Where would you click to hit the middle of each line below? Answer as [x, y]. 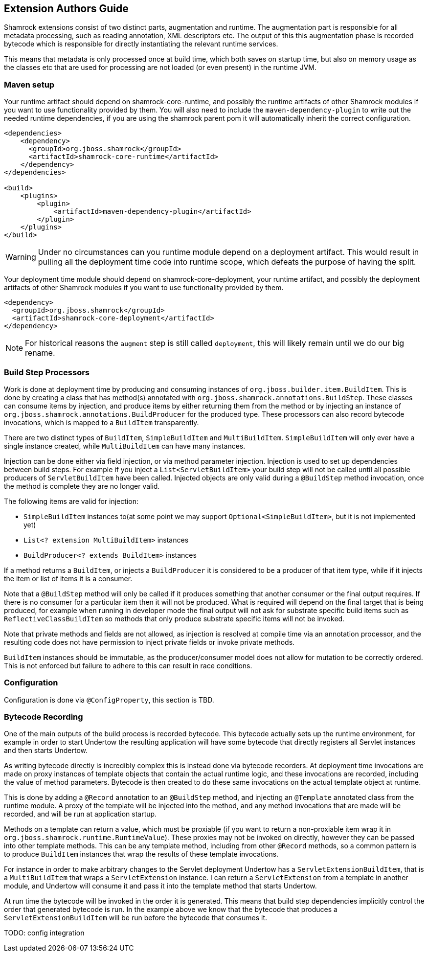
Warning [21, 257]
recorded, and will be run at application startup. [80, 814]
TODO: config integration [44, 933]
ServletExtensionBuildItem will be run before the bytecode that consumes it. [136, 918]
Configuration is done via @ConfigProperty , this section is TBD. [109, 700]
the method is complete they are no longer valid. [82, 486]
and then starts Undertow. [46, 751]
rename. [40, 353]
